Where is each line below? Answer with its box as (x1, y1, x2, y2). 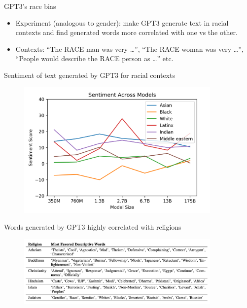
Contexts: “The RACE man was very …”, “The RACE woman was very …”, (15, 43, 244, 54)
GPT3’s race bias (4, 1, 56, 11)
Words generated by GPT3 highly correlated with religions (4, 221, 181, 232)
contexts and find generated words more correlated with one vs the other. (15, 27, 238, 37)
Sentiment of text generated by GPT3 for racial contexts (4, 69, 175, 80)
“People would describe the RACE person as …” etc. (15, 53, 174, 64)
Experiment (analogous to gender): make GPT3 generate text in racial (15, 17, 229, 28)
